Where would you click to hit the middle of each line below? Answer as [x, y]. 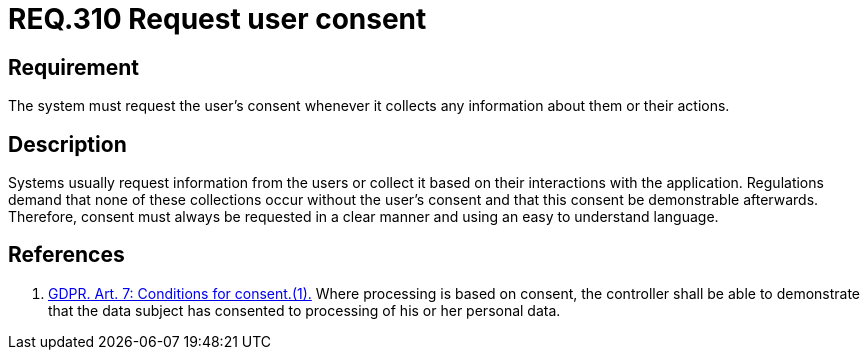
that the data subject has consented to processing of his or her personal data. [304, 310]
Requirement [74, 67]
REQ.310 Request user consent [217, 19]
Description [67, 144]
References [66, 255]
